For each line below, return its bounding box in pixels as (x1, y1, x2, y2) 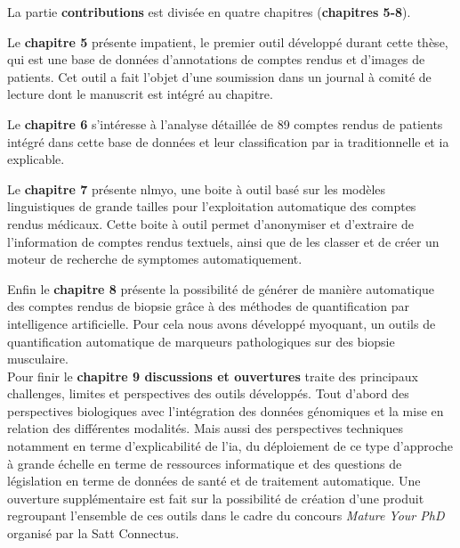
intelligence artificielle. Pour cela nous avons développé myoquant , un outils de (7, 314, 436, 332)
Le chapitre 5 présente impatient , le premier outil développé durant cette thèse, (7, 32, 448, 51)
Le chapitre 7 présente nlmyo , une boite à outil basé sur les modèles (7, 179, 386, 198)
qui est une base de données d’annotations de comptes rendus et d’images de (7, 50, 425, 69)
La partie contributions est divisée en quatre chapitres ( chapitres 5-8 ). (7, 3, 411, 20)
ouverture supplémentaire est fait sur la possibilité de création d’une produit (7, 488, 424, 507)
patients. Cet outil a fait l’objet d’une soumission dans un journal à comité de (7, 67, 432, 86)
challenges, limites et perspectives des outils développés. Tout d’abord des (7, 384, 409, 403)
